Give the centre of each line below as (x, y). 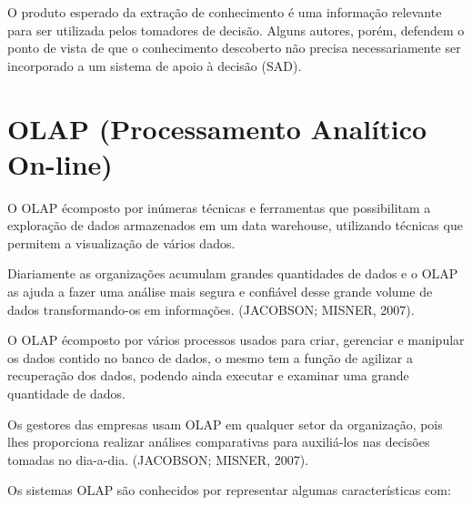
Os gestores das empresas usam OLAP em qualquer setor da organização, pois (225, 424)
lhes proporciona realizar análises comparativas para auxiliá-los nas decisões (219, 442)
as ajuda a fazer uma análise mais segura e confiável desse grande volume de (220, 292)
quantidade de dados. (66, 394)
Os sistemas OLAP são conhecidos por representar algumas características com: (229, 490)
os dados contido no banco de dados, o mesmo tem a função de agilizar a (210, 357)
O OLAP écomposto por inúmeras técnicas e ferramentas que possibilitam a (219, 207)
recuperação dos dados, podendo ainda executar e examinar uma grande (208, 375)
